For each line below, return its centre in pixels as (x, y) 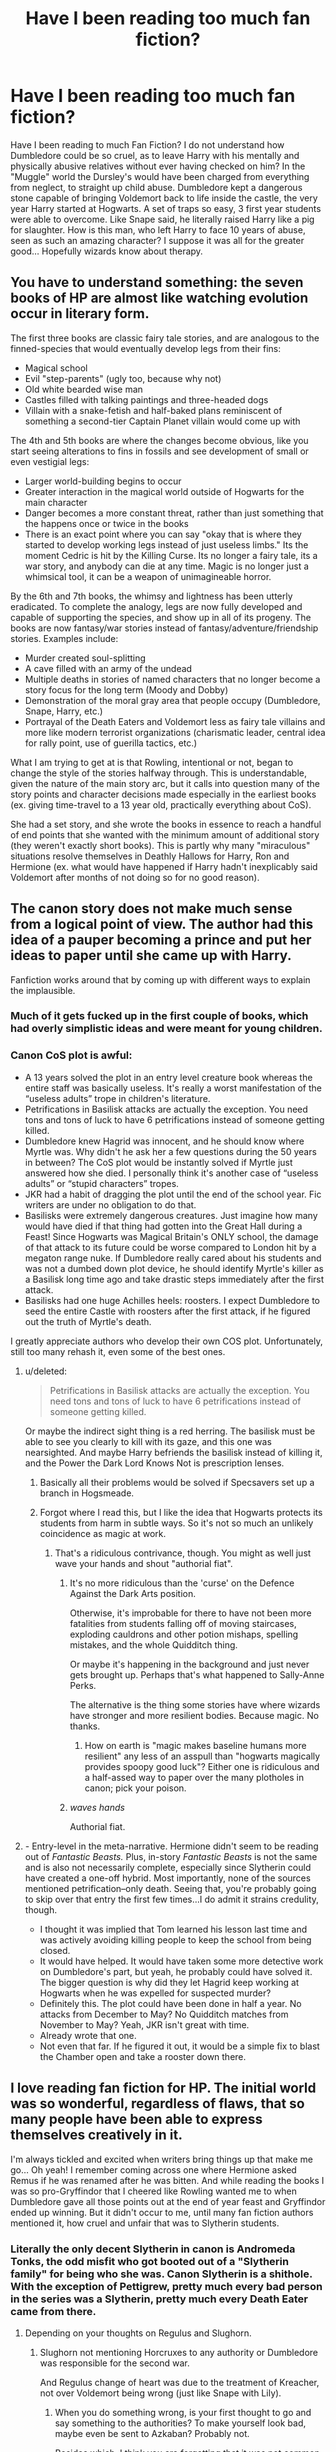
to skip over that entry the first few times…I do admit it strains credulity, (172, 1899)
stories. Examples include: (64, 638)
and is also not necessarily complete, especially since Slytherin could (168, 1867)
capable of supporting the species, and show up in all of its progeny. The (161, 617)
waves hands (97, 1807)
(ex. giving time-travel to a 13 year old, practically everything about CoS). (161, 804)
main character (56, 502)
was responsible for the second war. (114, 2363)
